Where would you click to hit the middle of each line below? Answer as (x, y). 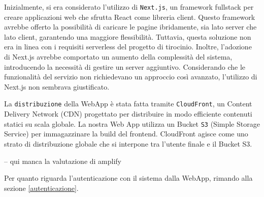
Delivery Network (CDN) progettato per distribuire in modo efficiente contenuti (128, 114)
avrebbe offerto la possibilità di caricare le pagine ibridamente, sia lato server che (130, 27)
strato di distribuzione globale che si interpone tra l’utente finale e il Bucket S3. (128, 143)
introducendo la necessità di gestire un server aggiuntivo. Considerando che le (125, 66)
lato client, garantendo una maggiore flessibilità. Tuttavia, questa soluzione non (128, 36)
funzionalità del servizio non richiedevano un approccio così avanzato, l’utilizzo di (131, 77)
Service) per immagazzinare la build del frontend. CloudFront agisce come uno (126, 134)
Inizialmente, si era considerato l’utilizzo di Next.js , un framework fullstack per (129, 7)
